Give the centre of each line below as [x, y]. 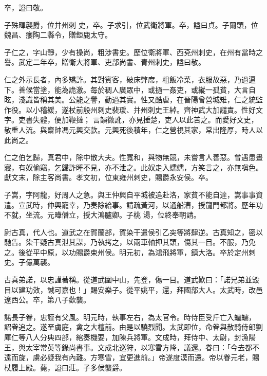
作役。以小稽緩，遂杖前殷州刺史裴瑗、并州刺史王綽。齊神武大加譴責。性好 [130, 109]
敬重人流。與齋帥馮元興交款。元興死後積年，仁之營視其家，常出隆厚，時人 [130, 129]
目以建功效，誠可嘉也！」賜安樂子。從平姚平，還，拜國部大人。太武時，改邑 [133, 289]
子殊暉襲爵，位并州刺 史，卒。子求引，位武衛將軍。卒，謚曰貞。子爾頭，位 [131, 24]
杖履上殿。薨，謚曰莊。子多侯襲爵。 [65, 367]
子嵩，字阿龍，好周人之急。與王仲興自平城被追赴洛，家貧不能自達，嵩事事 [130, 194]
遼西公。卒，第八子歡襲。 [47, 300]
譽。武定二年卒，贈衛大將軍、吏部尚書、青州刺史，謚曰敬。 [105, 62]
